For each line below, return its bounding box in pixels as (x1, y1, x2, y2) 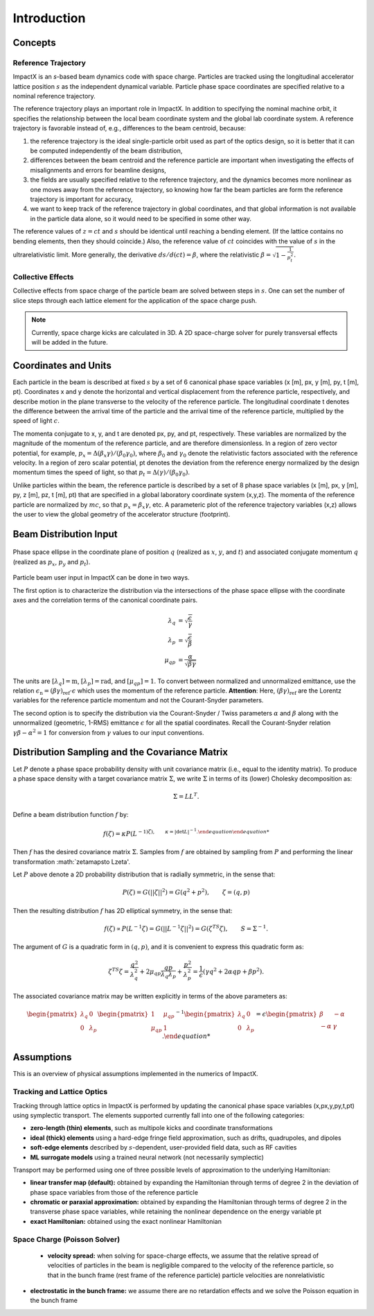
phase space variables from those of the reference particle (30, 1188, 199, 1196)
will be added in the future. (31, 338, 109, 346)
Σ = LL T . (173, 791, 199, 801)
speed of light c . (12, 417, 60, 425)
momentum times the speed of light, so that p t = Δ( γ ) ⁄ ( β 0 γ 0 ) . (12, 468, 190, 478)
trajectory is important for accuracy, (30, 195, 133, 203)
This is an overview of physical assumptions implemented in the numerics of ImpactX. (12, 1070, 259, 1078)
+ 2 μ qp (139, 967, 161, 977)
